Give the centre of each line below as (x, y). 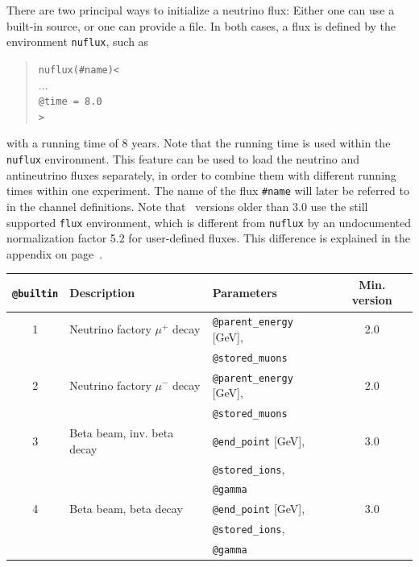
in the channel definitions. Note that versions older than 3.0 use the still (187, 206)
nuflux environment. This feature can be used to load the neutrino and (183, 159)
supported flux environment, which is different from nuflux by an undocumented (209, 222)
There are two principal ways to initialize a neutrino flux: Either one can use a (201, 10)
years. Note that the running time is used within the (261, 143)
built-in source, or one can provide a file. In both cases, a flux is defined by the (201, 25)
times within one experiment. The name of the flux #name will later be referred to (208, 190)
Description (102, 292)
